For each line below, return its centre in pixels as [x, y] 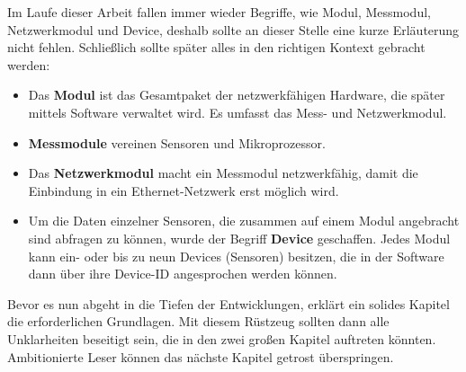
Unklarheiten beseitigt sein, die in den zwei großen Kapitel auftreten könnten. [222, 338]
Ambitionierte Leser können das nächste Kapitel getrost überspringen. [201, 356]
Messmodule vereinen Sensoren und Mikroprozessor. [177, 142]
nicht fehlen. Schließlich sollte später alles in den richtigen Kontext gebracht [216, 47]
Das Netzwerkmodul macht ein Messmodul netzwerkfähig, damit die [223, 173]
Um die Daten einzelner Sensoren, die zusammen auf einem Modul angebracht [244, 221]
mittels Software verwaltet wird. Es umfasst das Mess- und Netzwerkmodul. [237, 112]
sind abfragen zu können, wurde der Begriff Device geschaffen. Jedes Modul [239, 238]
